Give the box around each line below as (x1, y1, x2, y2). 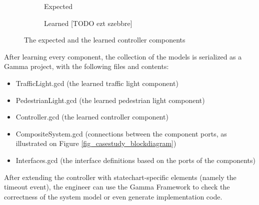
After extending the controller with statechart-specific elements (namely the (4, 171, 236, 182)
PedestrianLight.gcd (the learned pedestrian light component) (15, 94, 205, 105)
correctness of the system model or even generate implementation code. (4, 191, 222, 201)
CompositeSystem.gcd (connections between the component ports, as (15, 128, 227, 138)
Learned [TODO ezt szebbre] (44, 17, 132, 28)
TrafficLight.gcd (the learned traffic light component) (15, 77, 178, 88)
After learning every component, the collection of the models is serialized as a (4, 51, 242, 61)
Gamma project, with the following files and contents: (4, 61, 169, 71)
